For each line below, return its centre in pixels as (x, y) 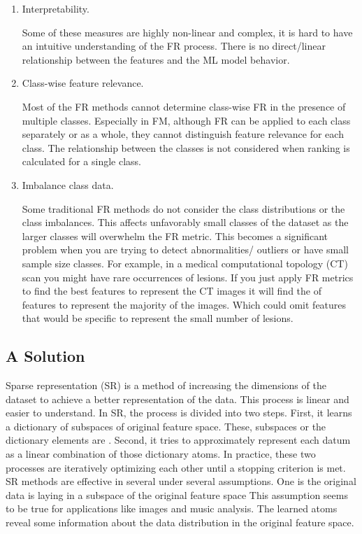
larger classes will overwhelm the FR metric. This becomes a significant (175, 236)
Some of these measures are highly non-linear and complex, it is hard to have (187, 32)
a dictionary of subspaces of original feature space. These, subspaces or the (166, 426)
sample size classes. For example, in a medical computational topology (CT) (185, 263)
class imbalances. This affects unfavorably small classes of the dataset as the (185, 222)
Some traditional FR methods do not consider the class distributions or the (183, 208)
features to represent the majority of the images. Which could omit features (184, 304)
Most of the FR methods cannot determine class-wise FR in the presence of (184, 106)
